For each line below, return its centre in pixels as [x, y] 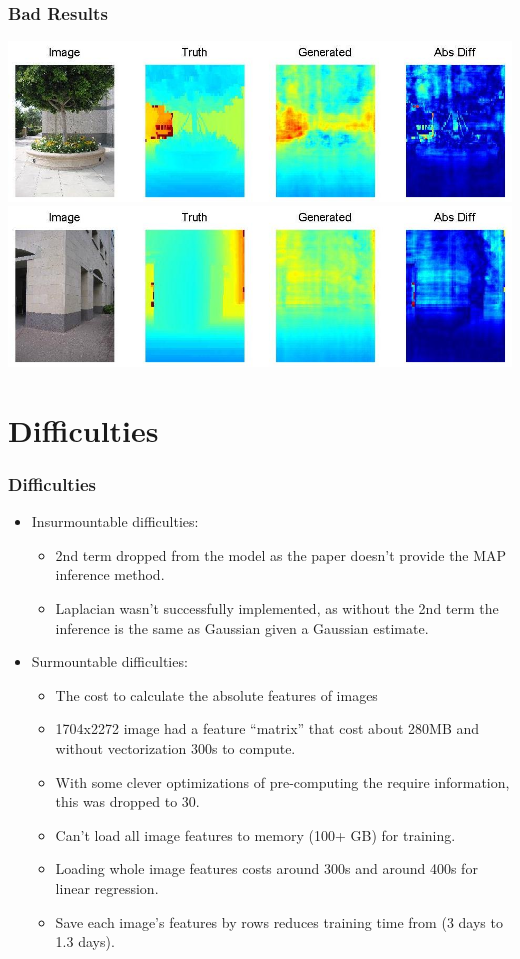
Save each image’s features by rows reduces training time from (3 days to [279, 921]
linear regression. [107, 887]
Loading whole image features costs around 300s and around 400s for [266, 868]
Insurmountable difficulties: [115, 521]
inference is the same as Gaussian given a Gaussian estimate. [242, 627]
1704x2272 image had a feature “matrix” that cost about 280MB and [267, 728]
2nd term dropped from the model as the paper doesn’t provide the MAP [281, 554]
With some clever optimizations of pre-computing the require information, [282, 781]
